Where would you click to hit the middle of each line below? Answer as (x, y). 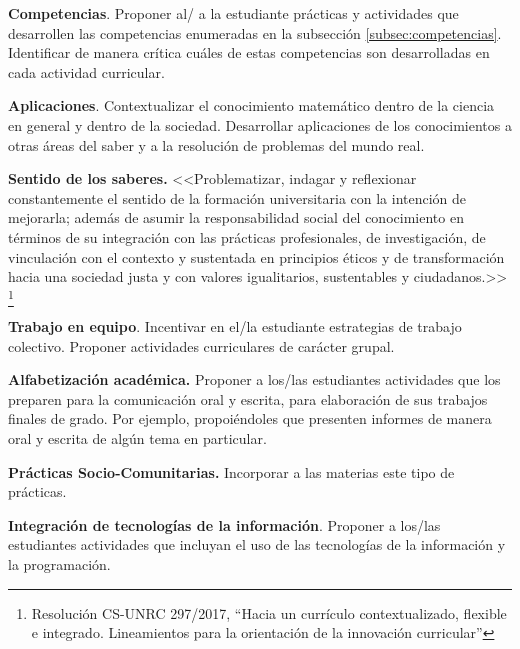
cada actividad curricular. (86, 71)
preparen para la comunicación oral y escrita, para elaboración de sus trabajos (248, 398)
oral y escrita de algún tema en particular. (137, 438)
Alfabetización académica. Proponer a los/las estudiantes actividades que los (254, 379)
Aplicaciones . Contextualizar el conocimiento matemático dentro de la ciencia (251, 105)
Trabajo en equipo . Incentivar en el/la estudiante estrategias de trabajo (235, 326)
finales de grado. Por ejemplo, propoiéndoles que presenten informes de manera (250, 418)
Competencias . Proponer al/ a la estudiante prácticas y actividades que (233, 13)
